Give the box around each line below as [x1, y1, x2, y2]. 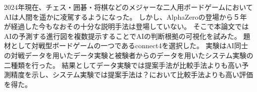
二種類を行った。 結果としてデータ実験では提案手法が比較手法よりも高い [4, 60, 242, 70]
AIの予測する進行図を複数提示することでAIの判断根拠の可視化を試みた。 [4, 31, 241, 41]
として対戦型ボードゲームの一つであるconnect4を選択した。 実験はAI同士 [10, 40, 248, 51]
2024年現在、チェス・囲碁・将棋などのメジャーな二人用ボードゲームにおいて [4, 2, 253, 12]
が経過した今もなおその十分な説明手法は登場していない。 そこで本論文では [4, 21, 249, 31]
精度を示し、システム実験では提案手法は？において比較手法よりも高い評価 [10, 69, 253, 80]
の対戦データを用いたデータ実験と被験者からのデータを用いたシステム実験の [4, 50, 254, 60]
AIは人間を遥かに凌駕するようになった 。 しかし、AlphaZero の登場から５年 [4, 11, 247, 22]
